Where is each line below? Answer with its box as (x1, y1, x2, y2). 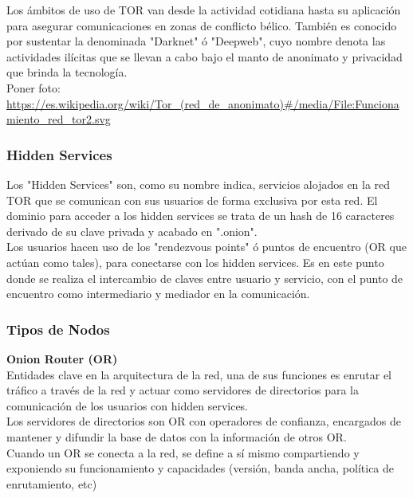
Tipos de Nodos (6, 319, 110, 339)
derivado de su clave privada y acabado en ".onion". (6, 222, 258, 239)
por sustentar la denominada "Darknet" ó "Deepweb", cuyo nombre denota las (6, 33, 386, 49)
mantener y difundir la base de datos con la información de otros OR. (6, 428, 347, 445)
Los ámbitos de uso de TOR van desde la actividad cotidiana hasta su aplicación (6, 2, 401, 18)
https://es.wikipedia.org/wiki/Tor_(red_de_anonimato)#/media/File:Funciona (6, 95, 399, 112)
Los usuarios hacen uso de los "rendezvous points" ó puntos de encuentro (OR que (6, 238, 407, 255)
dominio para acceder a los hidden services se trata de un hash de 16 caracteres (6, 207, 395, 224)
